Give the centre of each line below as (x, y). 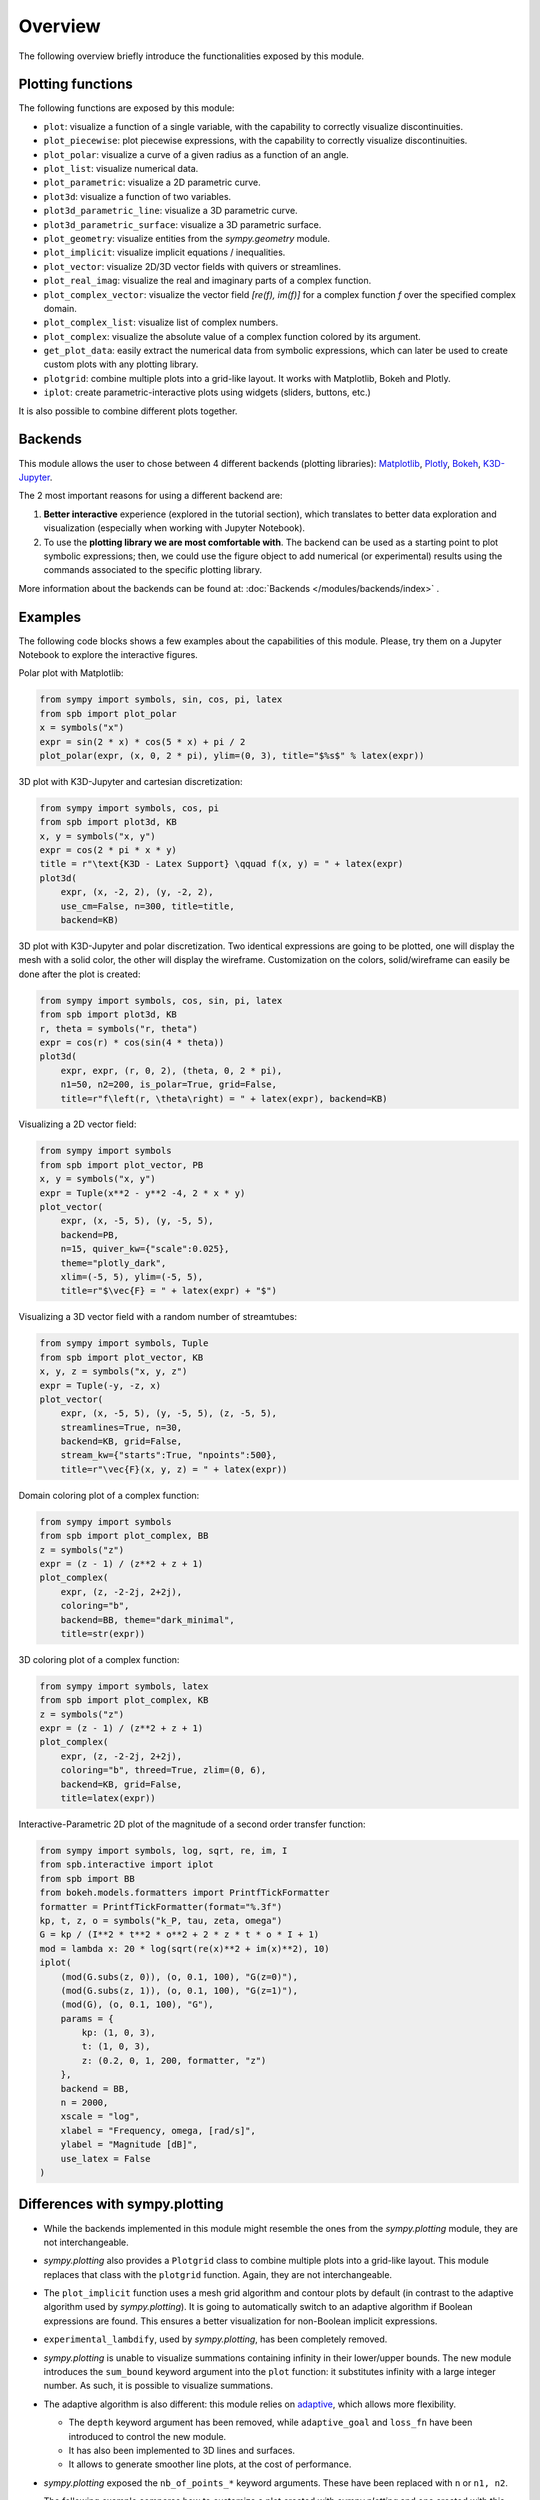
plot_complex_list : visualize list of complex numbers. (161, 322)
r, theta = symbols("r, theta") (119, 1028)
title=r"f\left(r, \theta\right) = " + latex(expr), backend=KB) (224, 1098)
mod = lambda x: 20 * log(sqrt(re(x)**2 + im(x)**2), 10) (184, 1948)
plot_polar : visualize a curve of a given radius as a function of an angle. (196, 154)
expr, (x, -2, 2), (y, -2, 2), (137, 892)
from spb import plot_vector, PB (121, 1164)
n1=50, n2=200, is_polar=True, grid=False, (168, 1084)
